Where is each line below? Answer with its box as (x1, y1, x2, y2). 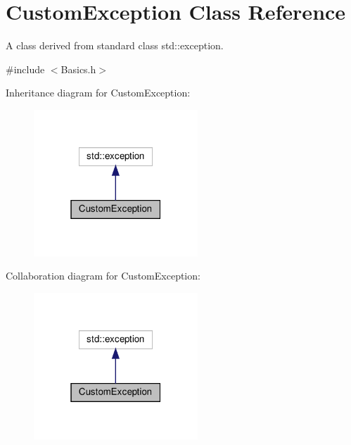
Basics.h (60, 61, 96, 76)
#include (6, 61, 45, 76)
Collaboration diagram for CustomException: (6, 268, 200, 283)
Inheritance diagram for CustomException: (6, 85, 191, 100)
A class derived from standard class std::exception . (6, 38, 224, 53)
